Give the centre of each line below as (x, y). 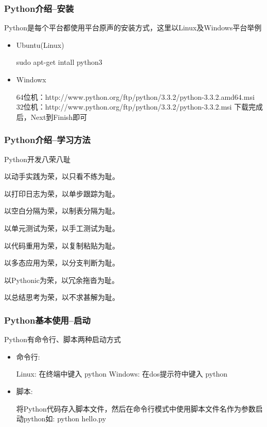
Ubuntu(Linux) (40, 45)
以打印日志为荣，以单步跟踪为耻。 (62, 193)
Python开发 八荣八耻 (37, 159)
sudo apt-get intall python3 (59, 62)
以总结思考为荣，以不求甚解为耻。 (62, 297)
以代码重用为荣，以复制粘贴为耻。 (62, 245)
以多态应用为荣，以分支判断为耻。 (62, 263)
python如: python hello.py (65, 419)
